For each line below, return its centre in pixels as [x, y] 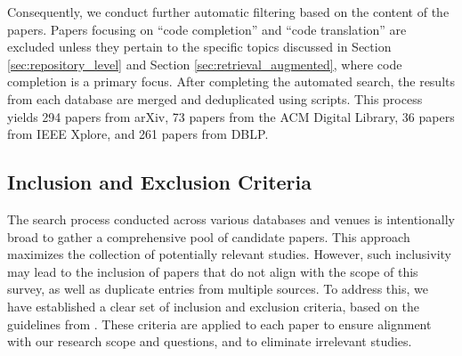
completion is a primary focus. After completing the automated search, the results [231, 81]
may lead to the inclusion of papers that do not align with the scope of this [213, 271]
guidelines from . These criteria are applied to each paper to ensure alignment [219, 324]
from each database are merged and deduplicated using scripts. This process [215, 98]
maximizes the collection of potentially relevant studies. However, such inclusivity [229, 254]
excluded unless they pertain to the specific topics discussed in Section [199, 47]
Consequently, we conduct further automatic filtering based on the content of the [228, 12]
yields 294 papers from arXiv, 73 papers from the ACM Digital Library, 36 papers [231, 116]
